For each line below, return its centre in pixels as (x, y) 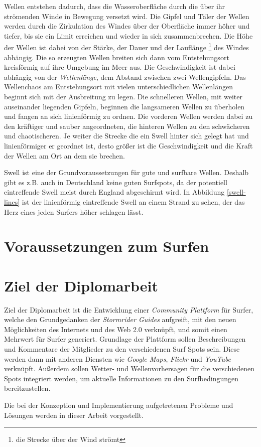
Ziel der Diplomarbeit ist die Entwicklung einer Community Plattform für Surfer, (129, 309)
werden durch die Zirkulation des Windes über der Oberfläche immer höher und (127, 26)
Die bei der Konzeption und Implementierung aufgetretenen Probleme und (119, 405)
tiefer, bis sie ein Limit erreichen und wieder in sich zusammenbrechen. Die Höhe (128, 35)
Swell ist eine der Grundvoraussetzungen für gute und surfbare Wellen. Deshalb (126, 172)
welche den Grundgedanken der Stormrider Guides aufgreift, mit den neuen (120, 319)
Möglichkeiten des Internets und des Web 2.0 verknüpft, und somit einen (116, 329)
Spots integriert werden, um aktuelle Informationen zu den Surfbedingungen (121, 378)
